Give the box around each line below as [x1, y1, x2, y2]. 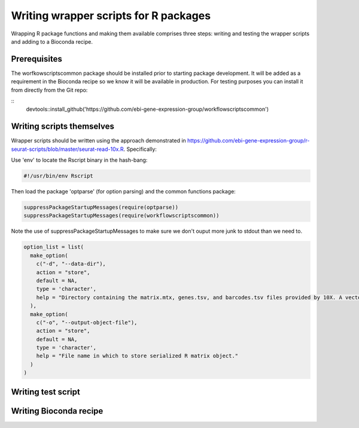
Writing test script [11, 387, 80, 397]
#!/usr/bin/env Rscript [23, 172, 94, 180]
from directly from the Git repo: [11, 86, 88, 93]
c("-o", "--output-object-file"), [36, 319, 138, 326]
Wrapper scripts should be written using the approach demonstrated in [11, 137, 187, 144]
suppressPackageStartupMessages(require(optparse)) [23, 204, 179, 211]
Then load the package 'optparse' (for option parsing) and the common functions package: [11, 188, 236, 195]
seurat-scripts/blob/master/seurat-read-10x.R [11, 145, 124, 153]
